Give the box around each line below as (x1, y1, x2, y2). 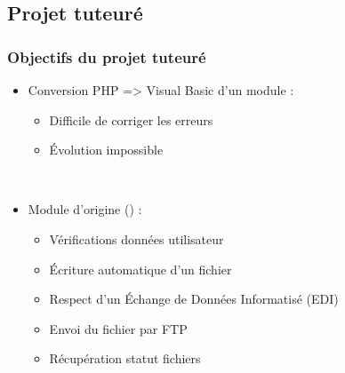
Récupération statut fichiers (49, 349, 201, 368)
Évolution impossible (49, 140, 164, 159)
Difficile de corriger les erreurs (49, 110, 213, 129)
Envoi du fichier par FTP (49, 319, 188, 337)
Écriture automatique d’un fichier (49, 259, 232, 278)
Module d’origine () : (28, 200, 142, 218)
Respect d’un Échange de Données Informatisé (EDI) (49, 290, 339, 308)
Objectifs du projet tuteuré (7, 45, 206, 67)
